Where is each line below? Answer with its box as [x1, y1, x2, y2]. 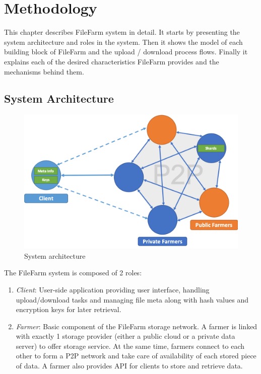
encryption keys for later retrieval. [16, 304, 121, 315]
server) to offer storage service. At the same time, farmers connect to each [16, 340, 245, 351]
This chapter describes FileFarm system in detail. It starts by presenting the [4, 27, 240, 37]
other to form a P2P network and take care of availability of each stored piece [16, 350, 256, 361]
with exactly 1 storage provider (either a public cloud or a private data [16, 331, 235, 341]
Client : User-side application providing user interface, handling [16, 284, 210, 294]
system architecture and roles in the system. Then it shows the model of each [4, 36, 243, 47]
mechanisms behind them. [4, 66, 84, 77]
